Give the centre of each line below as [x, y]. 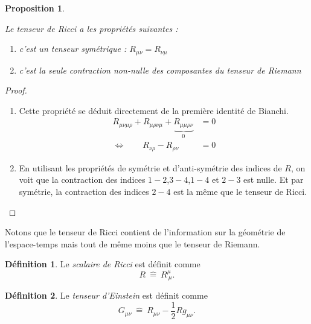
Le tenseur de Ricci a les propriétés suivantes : [91, 28]
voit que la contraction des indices [82, 179]
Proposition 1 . [35, 8]
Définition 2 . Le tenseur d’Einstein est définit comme [106, 295]
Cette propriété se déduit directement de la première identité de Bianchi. [154, 110]
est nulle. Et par [274, 179]
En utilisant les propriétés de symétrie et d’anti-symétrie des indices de [150, 167]
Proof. [16, 90]
